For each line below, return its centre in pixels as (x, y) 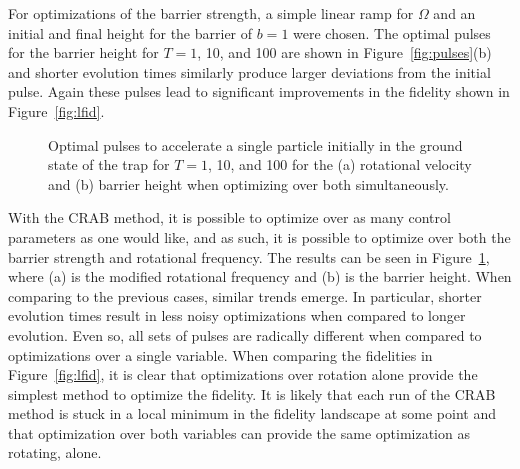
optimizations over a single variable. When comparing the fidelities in (220, 354)
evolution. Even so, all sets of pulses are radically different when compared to (245, 334)
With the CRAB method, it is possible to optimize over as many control (229, 217)
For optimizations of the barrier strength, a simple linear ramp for (211, 13)
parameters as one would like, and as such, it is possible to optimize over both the (259, 236)
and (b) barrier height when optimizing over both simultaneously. (248, 183)
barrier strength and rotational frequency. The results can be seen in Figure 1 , (249, 256)
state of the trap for (109, 164)
